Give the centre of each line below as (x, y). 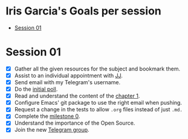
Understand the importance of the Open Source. (75, 123)
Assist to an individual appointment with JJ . (69, 75)
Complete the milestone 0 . (47, 116)
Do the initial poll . (36, 89)
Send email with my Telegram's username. (67, 82)
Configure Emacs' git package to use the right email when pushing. (98, 103)
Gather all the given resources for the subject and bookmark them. (97, 69)
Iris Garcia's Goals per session (83, 11)
